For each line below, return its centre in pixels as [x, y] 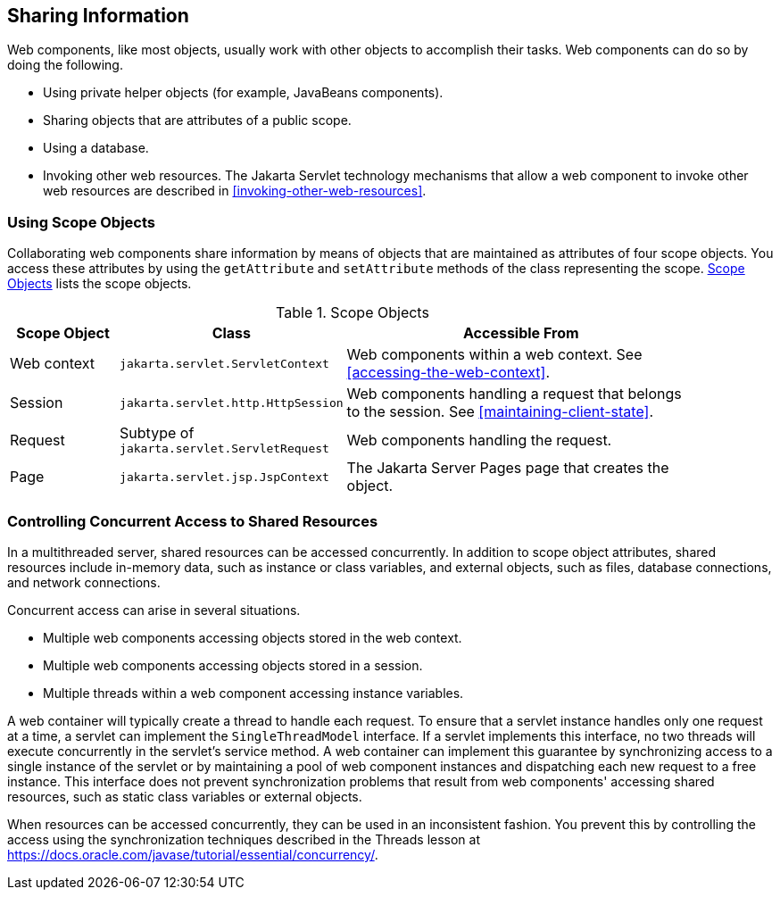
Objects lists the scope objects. [100, 284]
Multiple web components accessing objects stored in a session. [233, 665]
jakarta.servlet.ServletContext [224, 363]
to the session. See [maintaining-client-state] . [500, 412]
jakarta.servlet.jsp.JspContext [224, 477]
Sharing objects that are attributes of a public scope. [197, 120]
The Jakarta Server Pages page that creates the [508, 468]
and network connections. [84, 582]
